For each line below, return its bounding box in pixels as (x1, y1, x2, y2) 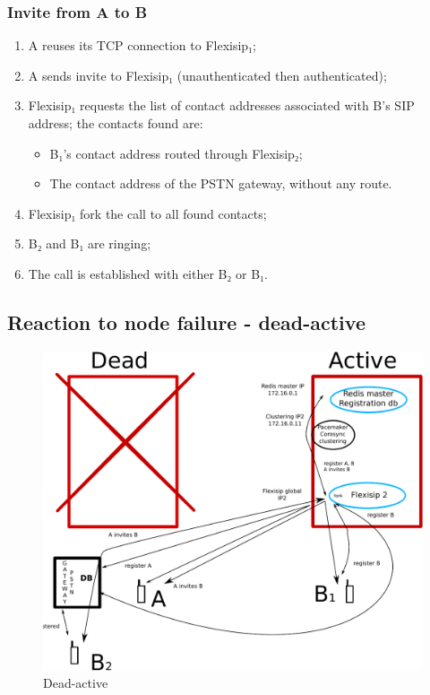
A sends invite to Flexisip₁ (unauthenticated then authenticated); (28, 65, 387, 84)
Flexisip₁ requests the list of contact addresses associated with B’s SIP (28, 96, 415, 115)
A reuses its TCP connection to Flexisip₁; (28, 36, 256, 55)
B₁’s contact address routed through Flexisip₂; (49, 143, 303, 162)
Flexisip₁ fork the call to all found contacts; (28, 204, 267, 222)
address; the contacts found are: (28, 114, 203, 132)
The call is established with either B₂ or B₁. (28, 264, 268, 282)
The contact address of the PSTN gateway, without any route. (49, 174, 392, 193)
